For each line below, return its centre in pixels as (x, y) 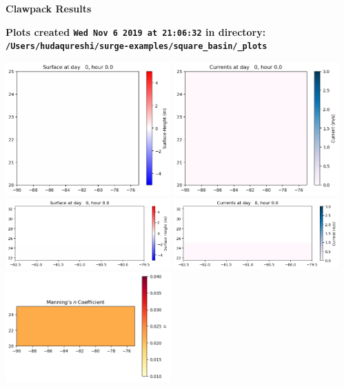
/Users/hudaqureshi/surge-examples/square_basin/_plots (136, 47)
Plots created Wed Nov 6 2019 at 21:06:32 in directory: (136, 31)
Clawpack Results (49, 8)
